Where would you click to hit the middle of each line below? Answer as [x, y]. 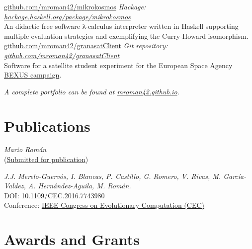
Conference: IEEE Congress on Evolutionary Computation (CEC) [104, 205]
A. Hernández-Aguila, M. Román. [80, 186]
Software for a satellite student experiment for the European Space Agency [118, 65]
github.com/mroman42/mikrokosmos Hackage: [75, 6]
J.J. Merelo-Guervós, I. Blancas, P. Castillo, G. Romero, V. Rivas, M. [113, 176]
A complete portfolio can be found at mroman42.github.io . [92, 91]
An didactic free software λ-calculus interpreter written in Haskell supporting [121, 26]
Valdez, [15, 186]
